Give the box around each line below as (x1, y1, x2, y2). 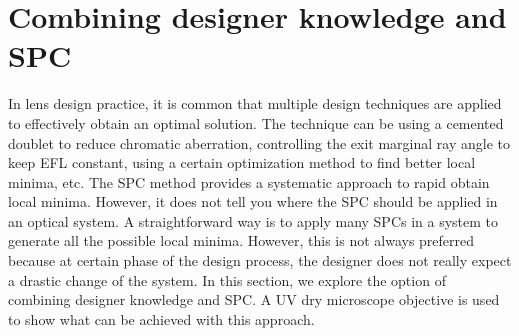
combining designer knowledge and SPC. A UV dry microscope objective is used (8, 289, 500, 310)
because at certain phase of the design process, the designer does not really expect (8, 250, 512, 271)
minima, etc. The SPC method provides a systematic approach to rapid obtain (8, 171, 490, 192)
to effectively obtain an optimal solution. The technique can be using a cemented (8, 112, 504, 133)
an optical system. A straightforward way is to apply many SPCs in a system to (8, 210, 499, 231)
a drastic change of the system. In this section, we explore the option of (8, 269, 446, 290)
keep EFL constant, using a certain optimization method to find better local (8, 152, 476, 173)
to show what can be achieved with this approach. (8, 308, 315, 329)
